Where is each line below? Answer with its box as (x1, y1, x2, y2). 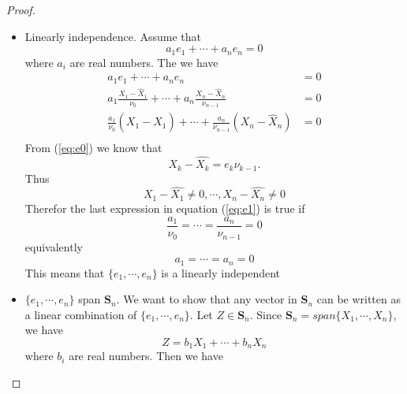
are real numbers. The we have (69, 54, 218, 70)
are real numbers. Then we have (69, 348, 223, 364)
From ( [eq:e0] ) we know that (24, 139, 162, 156)
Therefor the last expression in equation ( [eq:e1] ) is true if (24, 200, 305, 217)
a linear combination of (24, 306, 137, 322)
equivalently (24, 238, 83, 255)
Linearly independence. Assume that (24, 28, 202, 44)
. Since (249, 306, 282, 322)
